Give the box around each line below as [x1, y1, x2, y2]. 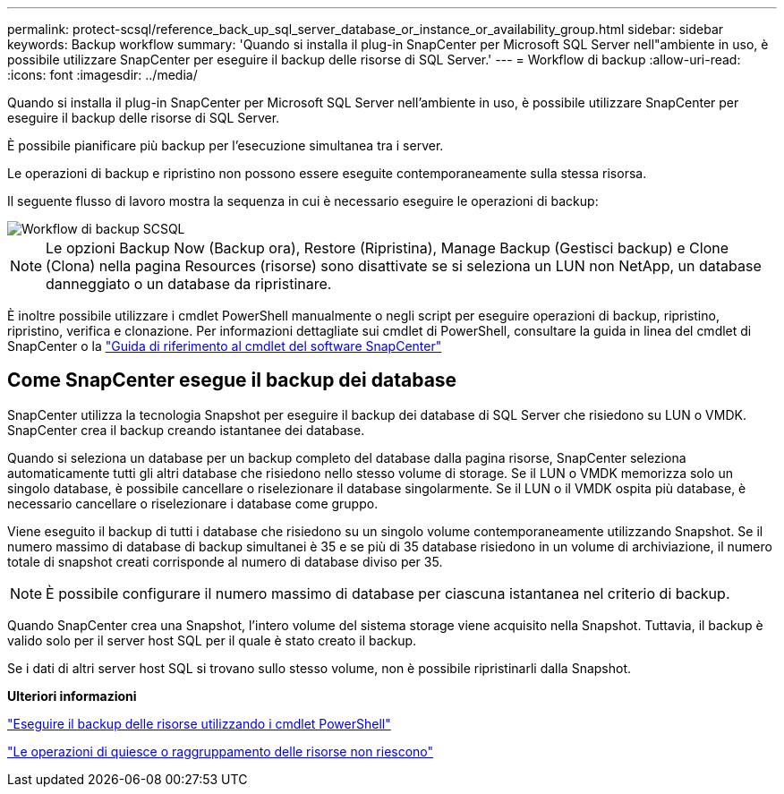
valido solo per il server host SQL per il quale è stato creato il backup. [7, 632, 417, 648]
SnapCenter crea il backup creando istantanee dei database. [7, 422, 365, 438]
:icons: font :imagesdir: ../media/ [7, 67, 198, 82]
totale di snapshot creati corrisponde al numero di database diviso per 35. [7, 553, 443, 569]
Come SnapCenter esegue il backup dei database [7, 369, 457, 392]
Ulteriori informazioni [7, 687, 137, 704]
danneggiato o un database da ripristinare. [46, 275, 332, 293]
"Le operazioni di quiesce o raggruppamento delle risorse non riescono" [7, 743, 434, 759]
